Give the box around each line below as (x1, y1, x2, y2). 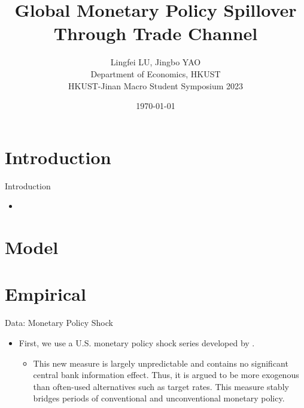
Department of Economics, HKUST (90, 67, 221, 80)
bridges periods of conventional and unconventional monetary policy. (33, 392, 285, 404)
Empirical (5, 282, 86, 306)
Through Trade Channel (53, 21, 258, 46)
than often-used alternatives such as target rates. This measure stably (33, 380, 289, 392)
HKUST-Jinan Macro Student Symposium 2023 (68, 79, 243, 92)
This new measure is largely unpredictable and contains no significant (33, 356, 288, 369)
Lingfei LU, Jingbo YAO (110, 56, 201, 68)
